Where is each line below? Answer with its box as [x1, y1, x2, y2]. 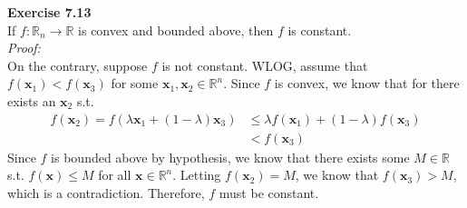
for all [98, 165, 131, 184]
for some [111, 74, 159, 93]
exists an [7, 91, 56, 110]
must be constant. [219, 183, 319, 202]
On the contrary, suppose [7, 55, 148, 74]
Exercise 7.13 [7, 3, 92, 21]
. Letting [172, 165, 221, 184]
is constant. [287, 20, 352, 39]
